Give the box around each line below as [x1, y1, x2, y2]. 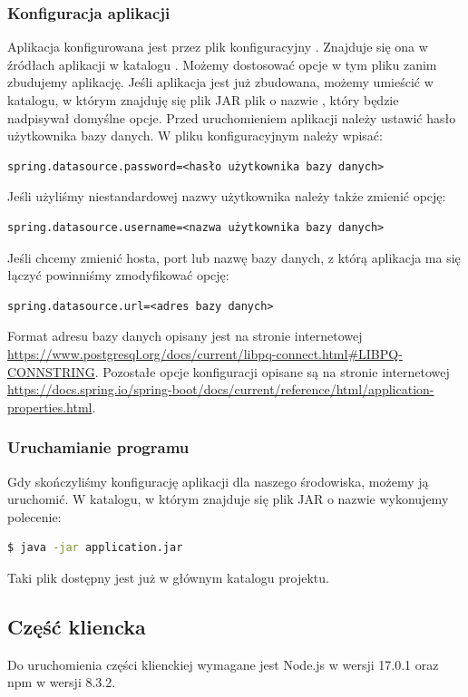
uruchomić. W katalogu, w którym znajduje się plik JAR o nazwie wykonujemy [7, 489, 449, 508]
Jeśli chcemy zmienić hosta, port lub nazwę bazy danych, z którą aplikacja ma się [7, 247, 461, 266]
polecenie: [7, 507, 62, 526]
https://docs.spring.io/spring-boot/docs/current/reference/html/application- [7, 380, 434, 399]
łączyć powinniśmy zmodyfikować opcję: [7, 266, 229, 285]
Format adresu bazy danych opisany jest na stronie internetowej [7, 326, 363, 345]
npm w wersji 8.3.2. [7, 673, 116, 692]
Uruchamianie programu [7, 436, 190, 459]
